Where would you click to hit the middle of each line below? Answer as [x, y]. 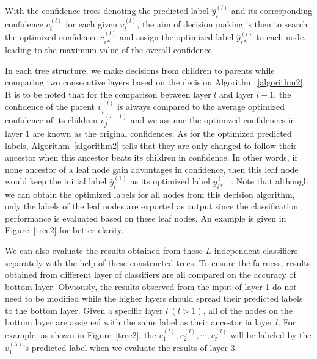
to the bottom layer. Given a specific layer [84, 310]
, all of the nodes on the [248, 310]
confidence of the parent [50, 107]
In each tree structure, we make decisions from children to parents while [140, 70]
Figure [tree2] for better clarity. [64, 230]
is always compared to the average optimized [201, 107]
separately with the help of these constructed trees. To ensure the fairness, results [158, 262]
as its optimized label [170, 181]
